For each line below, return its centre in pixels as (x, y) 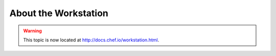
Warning (32, 31)
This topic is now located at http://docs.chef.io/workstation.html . (91, 40)
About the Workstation (59, 13)
